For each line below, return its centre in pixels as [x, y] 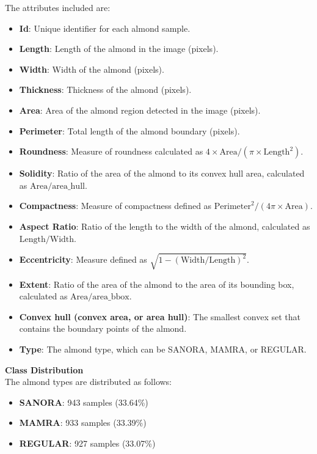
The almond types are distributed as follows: [88, 382]
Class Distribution [44, 369]
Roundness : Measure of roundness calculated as [111, 151]
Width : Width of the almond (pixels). [92, 69]
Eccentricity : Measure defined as [83, 259]
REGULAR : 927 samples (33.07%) [87, 443]
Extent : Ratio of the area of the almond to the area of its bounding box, [157, 284]
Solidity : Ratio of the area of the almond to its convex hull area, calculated [162, 173]
